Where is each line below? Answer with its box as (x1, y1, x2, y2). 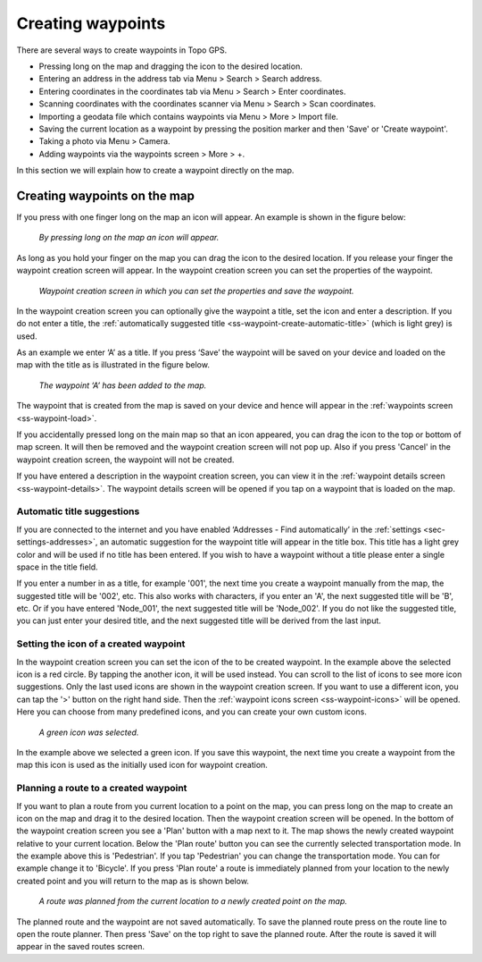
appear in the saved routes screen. (16, 941, 145, 952)
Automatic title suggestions (16, 505, 140, 518)
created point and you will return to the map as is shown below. (16, 875, 250, 886)
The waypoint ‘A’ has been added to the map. (38, 380, 207, 391)
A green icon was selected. (38, 727, 139, 738)
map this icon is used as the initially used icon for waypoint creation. (16, 760, 268, 771)
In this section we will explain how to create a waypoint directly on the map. (16, 165, 295, 176)
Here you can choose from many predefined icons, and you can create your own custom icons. (16, 706, 368, 717)
